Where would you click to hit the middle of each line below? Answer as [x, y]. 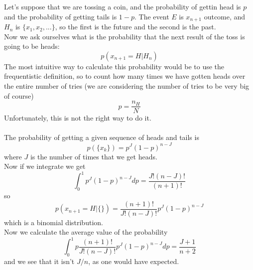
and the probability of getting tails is [61, 16]
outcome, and [225, 16]
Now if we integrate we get [45, 166]
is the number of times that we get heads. [94, 156]
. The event [152, 16]
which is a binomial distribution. [54, 222]
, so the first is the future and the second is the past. [135, 27]
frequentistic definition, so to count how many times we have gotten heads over [125, 76]
